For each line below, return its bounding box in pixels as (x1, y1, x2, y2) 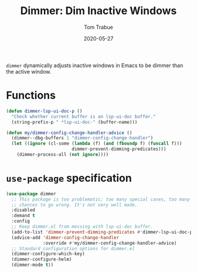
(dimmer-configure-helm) (11, 257, 72, 262)
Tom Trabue (84, 24, 113, 31)
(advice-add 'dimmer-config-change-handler (11, 234, 119, 241)
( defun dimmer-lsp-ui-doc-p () (6, 108, 83, 114)
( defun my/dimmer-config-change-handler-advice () (6, 129, 133, 136)
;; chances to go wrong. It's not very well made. (11, 202, 138, 208)
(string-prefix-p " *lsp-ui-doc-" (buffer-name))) (11, 119, 138, 125)
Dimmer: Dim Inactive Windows (20, 4, 177, 18)
